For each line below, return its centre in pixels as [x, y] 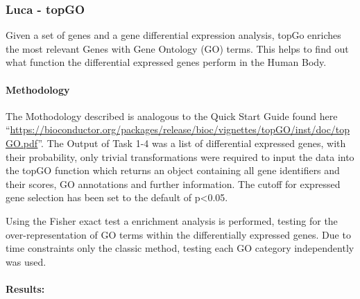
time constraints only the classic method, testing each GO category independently [180, 248]
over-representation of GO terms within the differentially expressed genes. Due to [178, 234]
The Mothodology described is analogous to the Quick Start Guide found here [172, 116]
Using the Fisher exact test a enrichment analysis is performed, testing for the [172, 220]
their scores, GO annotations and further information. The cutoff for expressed [173, 183]
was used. [26, 261]
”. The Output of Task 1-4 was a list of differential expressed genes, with [192, 143]
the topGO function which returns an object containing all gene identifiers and [173, 170]
